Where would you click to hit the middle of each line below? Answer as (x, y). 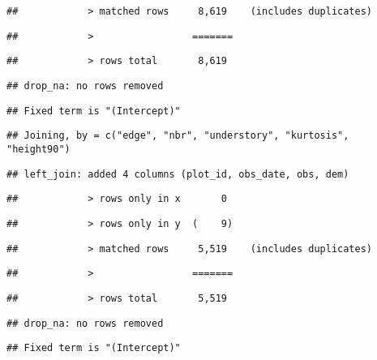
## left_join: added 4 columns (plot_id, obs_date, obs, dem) (178, 174)
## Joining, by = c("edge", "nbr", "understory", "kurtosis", (178, 136)
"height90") (39, 149)
